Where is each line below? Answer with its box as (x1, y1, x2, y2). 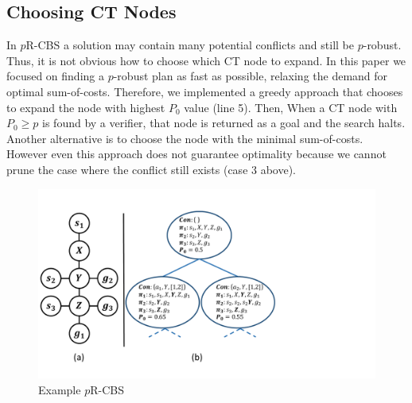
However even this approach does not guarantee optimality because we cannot (6, 145, 387, 162)
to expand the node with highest (6, 99, 165, 115)
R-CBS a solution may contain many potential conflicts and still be (25, 37, 354, 53)
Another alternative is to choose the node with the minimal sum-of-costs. (6, 130, 363, 146)
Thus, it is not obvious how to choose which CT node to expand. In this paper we (6, 52, 406, 68)
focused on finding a (6, 68, 104, 84)
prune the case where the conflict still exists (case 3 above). (6, 161, 297, 177)
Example (38, 381, 81, 397)
